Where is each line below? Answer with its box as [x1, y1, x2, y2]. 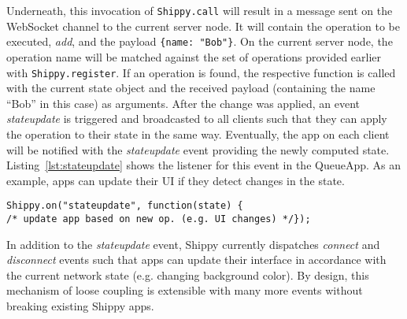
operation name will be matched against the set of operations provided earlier [6, 48, 382, 65]
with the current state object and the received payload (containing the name [6, 80, 376, 96]
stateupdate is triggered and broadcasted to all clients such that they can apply [6, 110, 387, 127]
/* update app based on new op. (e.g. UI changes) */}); [6, 213, 311, 224]
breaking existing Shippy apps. [6, 298, 154, 313]
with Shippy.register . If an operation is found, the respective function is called [6, 64, 396, 80]
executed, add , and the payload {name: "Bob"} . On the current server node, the [6, 33, 393, 50]
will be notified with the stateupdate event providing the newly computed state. [6, 141, 390, 158]
